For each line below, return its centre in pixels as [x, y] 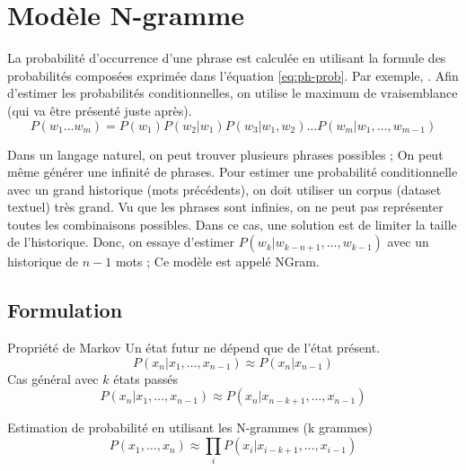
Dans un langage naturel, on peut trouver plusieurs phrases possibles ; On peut [225, 154]
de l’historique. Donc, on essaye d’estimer [121, 242]
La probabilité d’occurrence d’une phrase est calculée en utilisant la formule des [227, 58]
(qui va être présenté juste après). [100, 110]
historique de [43, 262]
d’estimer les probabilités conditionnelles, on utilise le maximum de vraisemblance [233, 93]
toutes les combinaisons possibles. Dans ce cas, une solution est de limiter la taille [232, 224]
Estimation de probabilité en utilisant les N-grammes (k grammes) [190, 427]
